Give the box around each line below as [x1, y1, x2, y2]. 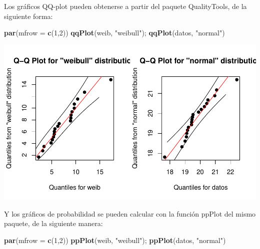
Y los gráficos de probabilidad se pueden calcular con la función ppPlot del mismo [4, 208, 256, 219]
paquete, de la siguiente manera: [4, 218, 103, 229]
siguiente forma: [4, 10, 53, 21]
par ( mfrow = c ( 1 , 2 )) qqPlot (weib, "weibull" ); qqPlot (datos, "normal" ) [4, 27, 225, 38]
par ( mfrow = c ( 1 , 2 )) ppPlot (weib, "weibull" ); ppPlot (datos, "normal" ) [4, 235, 226, 245]
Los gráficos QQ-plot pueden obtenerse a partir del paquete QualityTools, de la [4, 1, 247, 11]
